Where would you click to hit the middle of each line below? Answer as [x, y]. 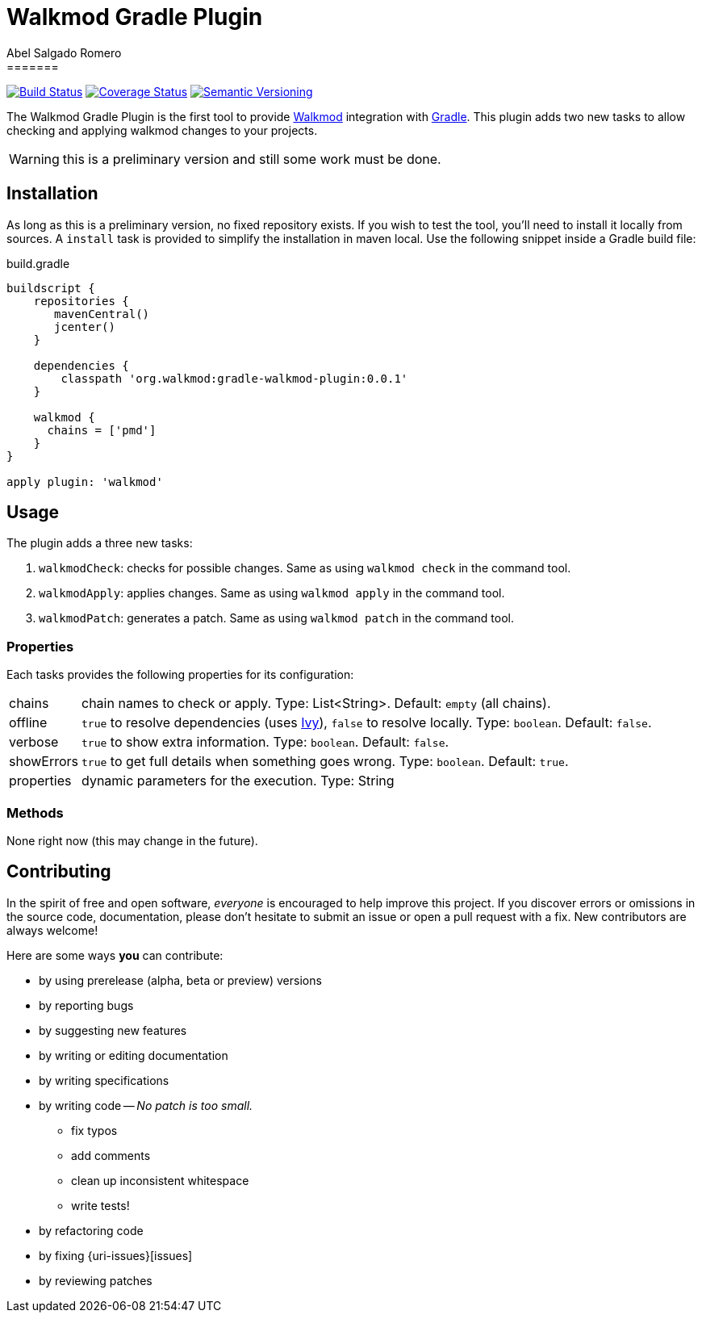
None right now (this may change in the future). [132, 840]
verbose [34, 742]
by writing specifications [104, 1080]
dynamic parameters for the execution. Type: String [238, 781]
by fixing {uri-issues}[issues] [116, 1255]
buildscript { [51, 288]
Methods [35, 812]
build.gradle [38, 263]
